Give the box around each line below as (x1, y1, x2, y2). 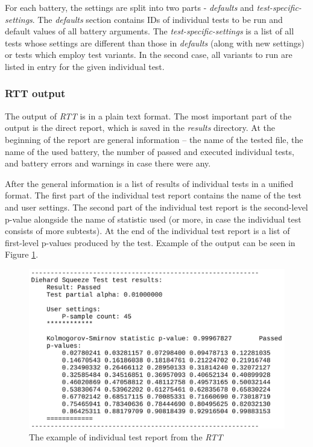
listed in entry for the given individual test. (5, 60, 165, 72)
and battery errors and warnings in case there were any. (5, 157, 211, 170)
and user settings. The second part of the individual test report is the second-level (5, 200, 308, 213)
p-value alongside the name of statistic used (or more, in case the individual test (5, 212, 302, 225)
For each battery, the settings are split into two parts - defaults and (5, 1, 254, 13)
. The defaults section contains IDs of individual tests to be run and (32, 13, 283, 25)
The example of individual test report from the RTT (29, 430, 223, 443)
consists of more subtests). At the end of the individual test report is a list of (5, 224, 290, 237)
